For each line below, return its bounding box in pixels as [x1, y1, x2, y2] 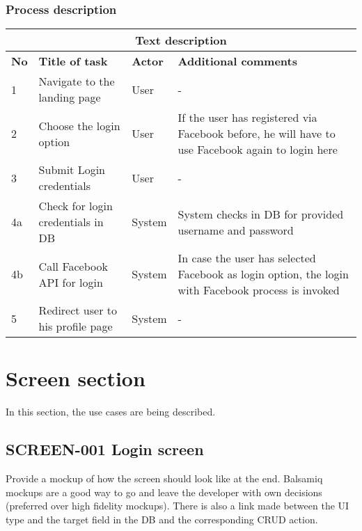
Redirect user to [38, 302, 117, 319]
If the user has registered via [178, 109, 317, 126]
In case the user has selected [178, 250, 316, 267]
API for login [38, 274, 103, 290]
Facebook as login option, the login [178, 266, 349, 283]
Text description [135, 32, 227, 49]
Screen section [6, 364, 145, 393]
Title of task [38, 53, 108, 70]
